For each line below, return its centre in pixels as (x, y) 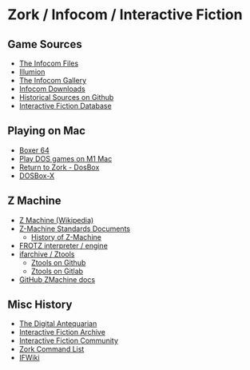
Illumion (32, 72)
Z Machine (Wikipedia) (56, 220)
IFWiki (30, 358)
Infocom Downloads (52, 89)
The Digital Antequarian (58, 324)
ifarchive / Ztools (47, 254)
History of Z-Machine (66, 237)
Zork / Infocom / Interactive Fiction (125, 15)
